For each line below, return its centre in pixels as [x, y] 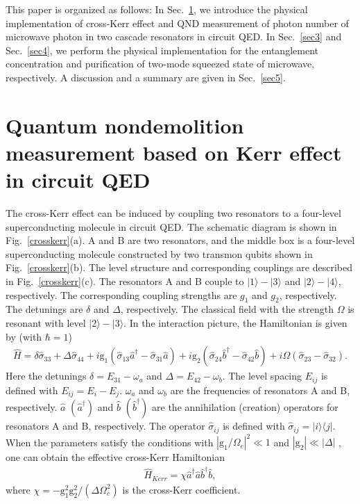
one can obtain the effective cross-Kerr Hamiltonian [115, 457]
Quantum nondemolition [125, 125]
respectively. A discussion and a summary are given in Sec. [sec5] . [146, 77]
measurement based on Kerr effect [174, 152]
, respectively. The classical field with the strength [227, 309]
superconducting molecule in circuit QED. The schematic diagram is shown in [171, 226]
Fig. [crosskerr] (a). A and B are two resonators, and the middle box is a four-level [180, 240]
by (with [24, 336]
